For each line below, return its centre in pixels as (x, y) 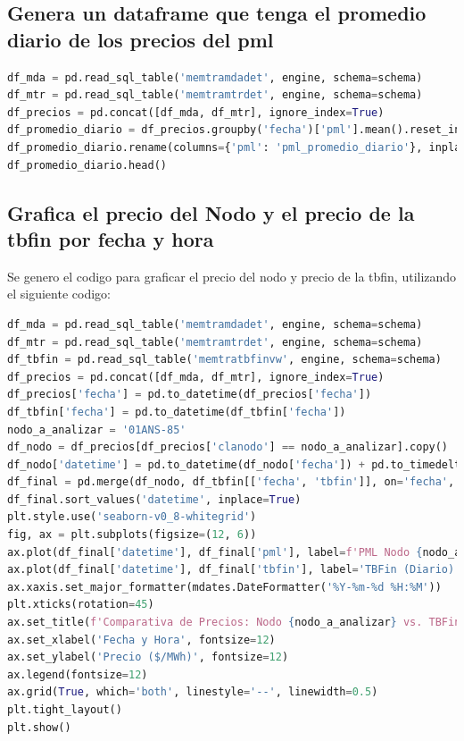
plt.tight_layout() (65, 710)
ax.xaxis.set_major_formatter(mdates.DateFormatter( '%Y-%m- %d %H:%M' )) (224, 587)
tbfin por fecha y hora (111, 238)
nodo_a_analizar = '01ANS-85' (97, 429)
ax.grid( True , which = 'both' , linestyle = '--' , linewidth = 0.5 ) (193, 692)
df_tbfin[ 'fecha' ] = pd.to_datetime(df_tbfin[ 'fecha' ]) (177, 412)
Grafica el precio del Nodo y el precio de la (211, 212)
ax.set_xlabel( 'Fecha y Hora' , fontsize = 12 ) (141, 640)
